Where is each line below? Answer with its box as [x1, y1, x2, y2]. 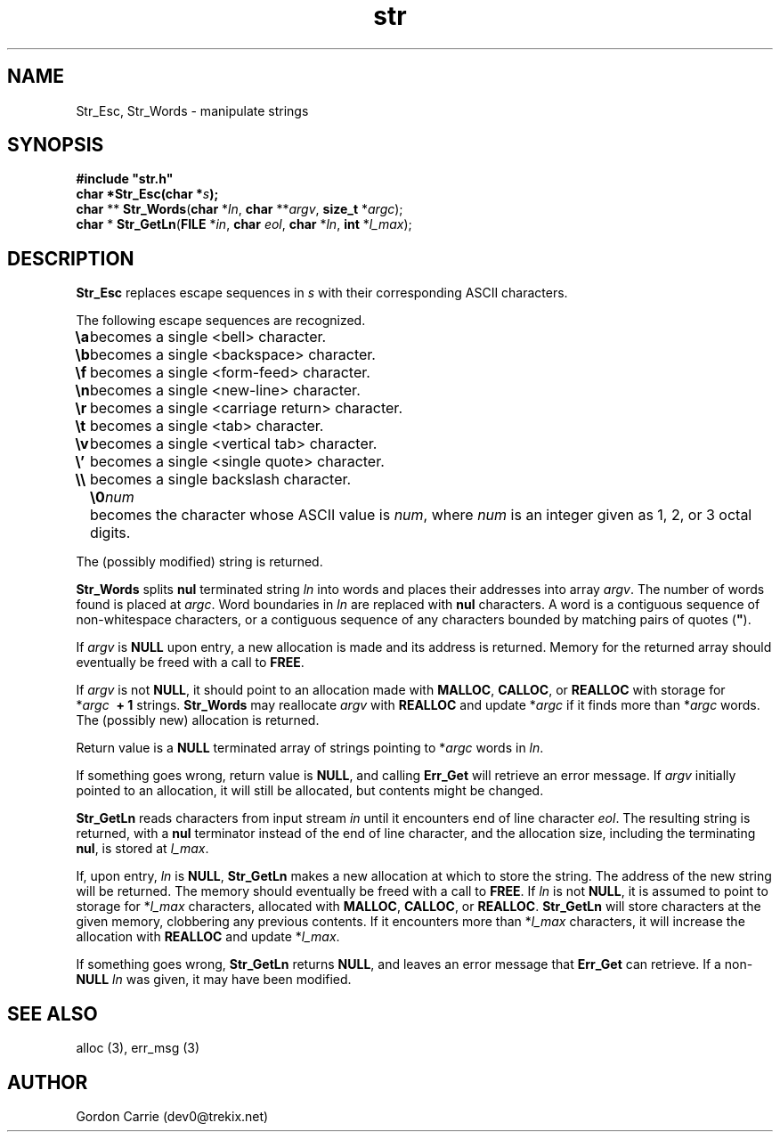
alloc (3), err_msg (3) [76, 1040, 200, 1056]
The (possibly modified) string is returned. [76, 554, 323, 570]
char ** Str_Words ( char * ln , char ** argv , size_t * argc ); [76, 201, 403, 217]
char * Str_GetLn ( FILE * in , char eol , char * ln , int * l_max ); [76, 216, 412, 232]
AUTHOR [7, 1070, 88, 1094]
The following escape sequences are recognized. [76, 313, 366, 329]
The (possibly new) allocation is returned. [76, 712, 320, 728]
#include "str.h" [76, 171, 174, 187]
